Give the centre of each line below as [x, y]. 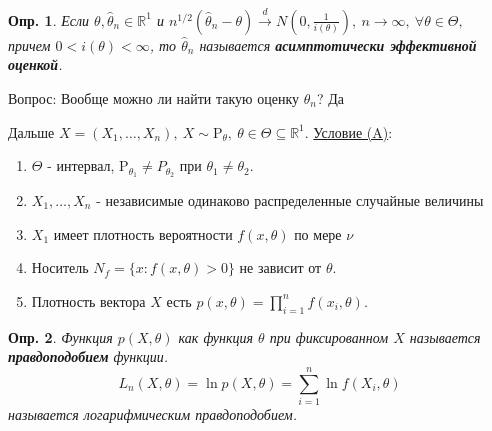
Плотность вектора [88, 300]
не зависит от [280, 267]
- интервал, [81, 165]
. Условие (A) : [348, 131]
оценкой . [35, 64]
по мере [318, 233]
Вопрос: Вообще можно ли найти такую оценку [154, 97]
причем [29, 44]
